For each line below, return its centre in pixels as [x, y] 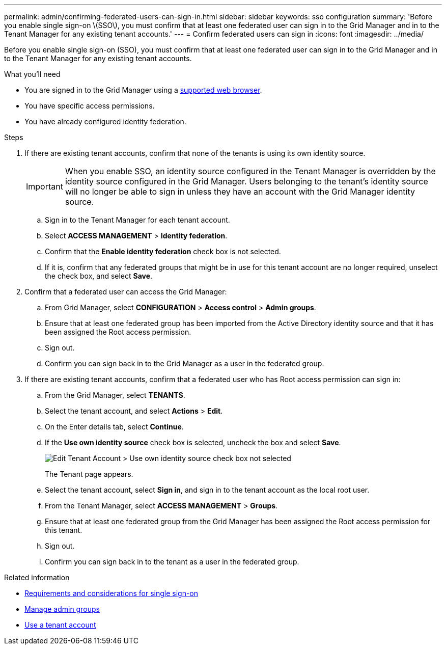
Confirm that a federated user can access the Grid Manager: [126, 292]
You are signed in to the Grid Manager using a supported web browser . [143, 90]
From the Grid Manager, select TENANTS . [115, 395]
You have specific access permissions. [90, 106]
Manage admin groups [62, 609]
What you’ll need [32, 74]
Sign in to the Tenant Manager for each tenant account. [137, 220]
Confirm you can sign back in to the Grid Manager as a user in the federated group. [185, 363]
